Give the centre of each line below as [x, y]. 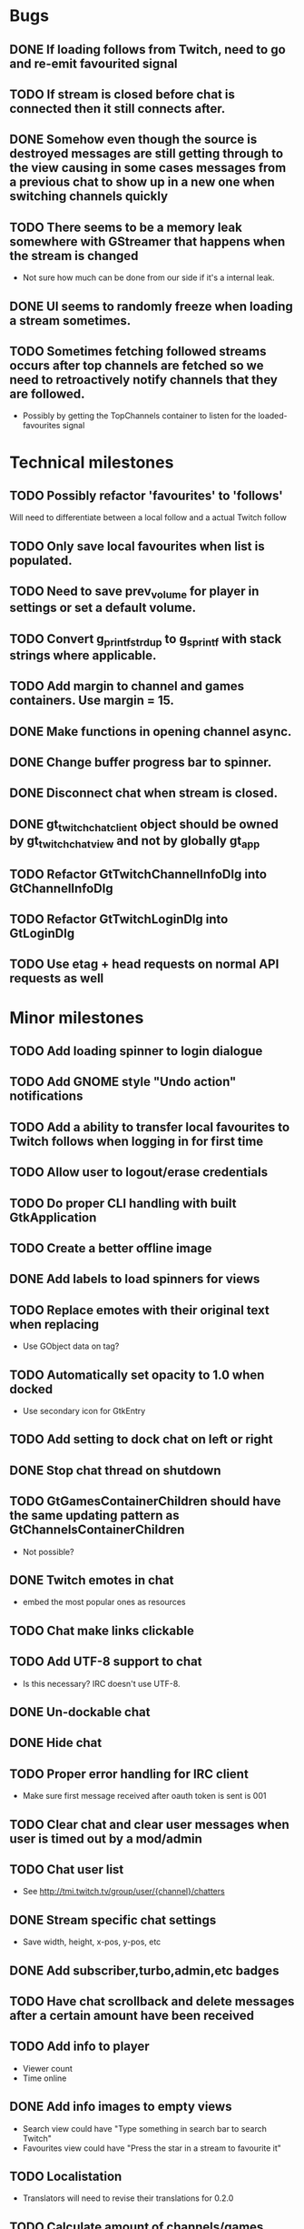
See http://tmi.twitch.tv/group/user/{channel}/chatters [123, 1892]
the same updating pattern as [94, 1516]
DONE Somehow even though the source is [133, 140]
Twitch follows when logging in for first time [137, 1141]
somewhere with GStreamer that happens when [147, 241]
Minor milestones [77, 1017]
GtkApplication [53, 1217]
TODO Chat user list [67, 1869]
